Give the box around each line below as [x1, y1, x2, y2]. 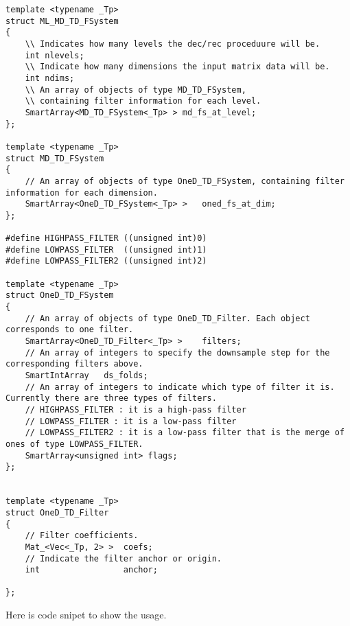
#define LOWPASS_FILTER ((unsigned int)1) [5, 244, 207, 255]
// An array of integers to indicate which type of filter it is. [25, 382, 335, 392]
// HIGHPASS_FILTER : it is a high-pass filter [25, 404, 246, 415]
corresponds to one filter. [5, 325, 134, 335]
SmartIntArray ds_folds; [25, 371, 148, 380]
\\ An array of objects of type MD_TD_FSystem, [25, 84, 246, 95]
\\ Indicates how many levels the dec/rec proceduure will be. [25, 38, 320, 49]
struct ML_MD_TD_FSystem [5, 16, 119, 26]
